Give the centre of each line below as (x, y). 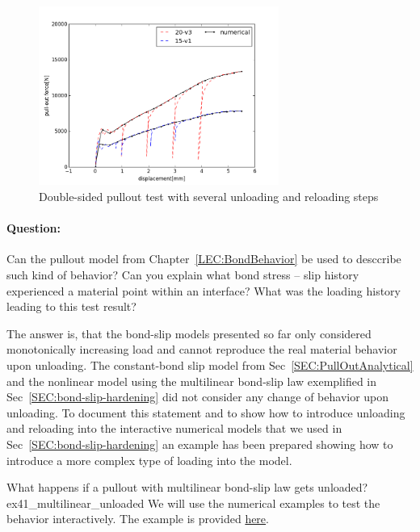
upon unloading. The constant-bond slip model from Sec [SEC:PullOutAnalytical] (210, 365)
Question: (34, 228)
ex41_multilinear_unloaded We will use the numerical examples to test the (193, 503)
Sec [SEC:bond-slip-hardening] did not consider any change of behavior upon (198, 397)
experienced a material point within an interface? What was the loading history (204, 290)
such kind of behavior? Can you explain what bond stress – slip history (183, 275)
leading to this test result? (71, 306)
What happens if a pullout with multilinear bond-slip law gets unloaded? (187, 487)
